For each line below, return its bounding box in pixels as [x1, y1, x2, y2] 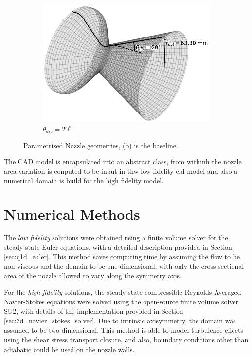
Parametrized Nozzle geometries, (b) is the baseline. [23, 140, 178, 150]
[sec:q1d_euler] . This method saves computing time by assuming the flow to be [4, 251, 240, 262]
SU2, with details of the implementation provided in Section [4, 306, 183, 316]
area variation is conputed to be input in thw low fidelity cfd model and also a [4, 166, 238, 176]
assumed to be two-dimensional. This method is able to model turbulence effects [4, 325, 244, 335]
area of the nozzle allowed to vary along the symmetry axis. [4, 270, 182, 281]
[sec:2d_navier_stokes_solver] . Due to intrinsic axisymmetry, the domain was [4, 315, 236, 325]
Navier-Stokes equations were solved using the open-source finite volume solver [4, 296, 239, 306]
